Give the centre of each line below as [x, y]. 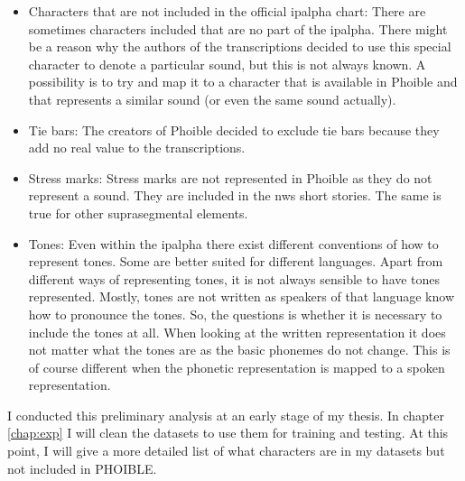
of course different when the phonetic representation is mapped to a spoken [237, 367]
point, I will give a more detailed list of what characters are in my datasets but [226, 451]
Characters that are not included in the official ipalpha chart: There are [227, 11]
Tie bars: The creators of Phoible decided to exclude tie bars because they [234, 129]
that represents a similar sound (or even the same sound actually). [212, 99]
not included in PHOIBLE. [82, 468]
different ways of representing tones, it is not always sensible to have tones [234, 278]
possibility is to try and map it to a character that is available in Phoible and [243, 82]
